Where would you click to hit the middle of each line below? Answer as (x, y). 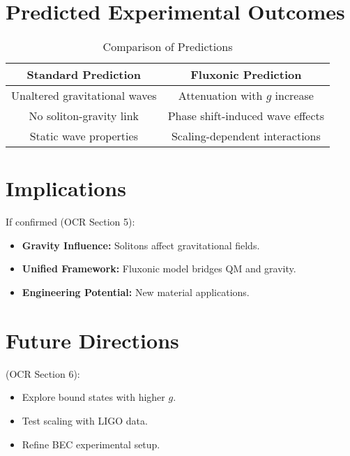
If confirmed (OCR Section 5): (70, 222)
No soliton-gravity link (84, 116)
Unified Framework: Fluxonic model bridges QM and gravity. (159, 269)
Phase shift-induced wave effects (246, 116)
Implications (66, 188)
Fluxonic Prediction (246, 75)
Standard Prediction (84, 75)
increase (294, 96)
